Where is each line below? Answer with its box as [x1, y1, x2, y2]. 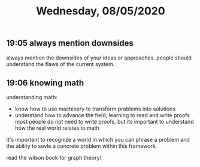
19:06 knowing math [6, 78, 84, 88]
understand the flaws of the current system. [6, 60, 115, 67]
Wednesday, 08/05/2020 [35, 4, 166, 18]
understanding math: [6, 94, 58, 101]
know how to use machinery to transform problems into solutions [14, 105, 175, 112]
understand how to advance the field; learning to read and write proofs [14, 112, 190, 119]
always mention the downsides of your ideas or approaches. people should [6, 54, 192, 61]
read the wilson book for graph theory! [6, 154, 102, 162]
